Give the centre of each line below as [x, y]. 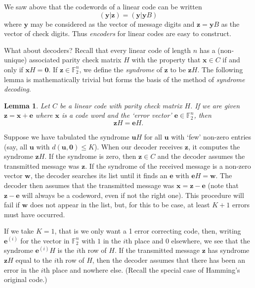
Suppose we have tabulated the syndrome [67, 136]
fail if [12, 205]
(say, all [16, 146]
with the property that [166, 60]
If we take [19, 231]
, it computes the [214, 146]
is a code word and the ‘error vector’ [117, 115]
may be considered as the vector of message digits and [112, 24]
